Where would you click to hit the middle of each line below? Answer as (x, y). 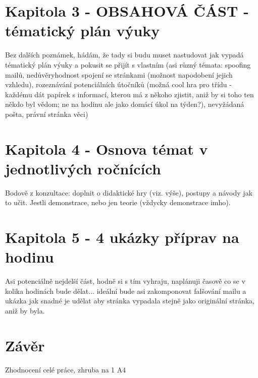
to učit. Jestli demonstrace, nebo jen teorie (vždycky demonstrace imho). (118, 202)
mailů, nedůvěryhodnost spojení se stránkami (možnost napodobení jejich (119, 74)
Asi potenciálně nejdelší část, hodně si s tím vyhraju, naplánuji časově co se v (125, 281)
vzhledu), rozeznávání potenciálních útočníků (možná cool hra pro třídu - (118, 84)
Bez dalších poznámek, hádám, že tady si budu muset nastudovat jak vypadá (124, 55)
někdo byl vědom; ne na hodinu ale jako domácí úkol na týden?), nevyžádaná (125, 104)
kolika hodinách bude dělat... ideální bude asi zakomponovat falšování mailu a (126, 291)
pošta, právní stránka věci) (47, 114)
